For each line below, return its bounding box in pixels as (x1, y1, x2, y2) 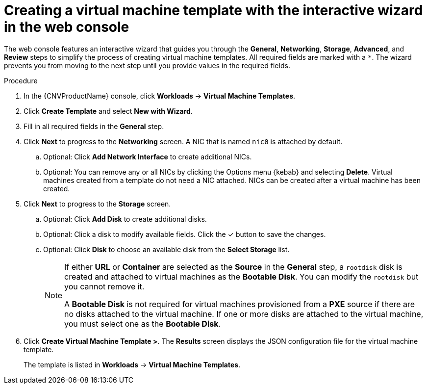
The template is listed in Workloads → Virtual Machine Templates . (24, 360, 241, 369)
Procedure (4, 76, 38, 85)
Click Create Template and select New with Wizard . (24, 106, 193, 115)
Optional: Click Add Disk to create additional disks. (43, 214, 207, 223)
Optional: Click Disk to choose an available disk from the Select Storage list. (43, 245, 290, 254)
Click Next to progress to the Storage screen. (24, 199, 171, 208)
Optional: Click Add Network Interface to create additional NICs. (43, 152, 252, 161)
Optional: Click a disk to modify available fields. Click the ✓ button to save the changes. (43, 230, 326, 238)
